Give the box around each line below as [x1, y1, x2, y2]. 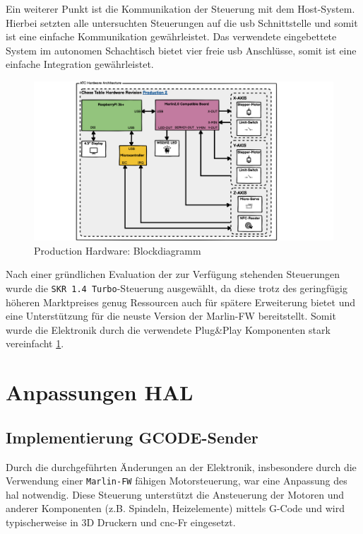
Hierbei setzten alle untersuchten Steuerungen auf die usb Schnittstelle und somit [6, 15, 358, 30]
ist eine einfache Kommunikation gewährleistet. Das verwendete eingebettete [6, 29, 337, 44]
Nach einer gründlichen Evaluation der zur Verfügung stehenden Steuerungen [6, 267, 340, 281]
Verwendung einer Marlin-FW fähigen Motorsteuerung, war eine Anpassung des [6, 473, 347, 488]
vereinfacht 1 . [6, 336, 64, 351]
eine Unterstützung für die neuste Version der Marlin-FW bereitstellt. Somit [6, 308, 336, 323]
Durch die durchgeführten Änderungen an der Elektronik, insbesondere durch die [6, 459, 357, 474]
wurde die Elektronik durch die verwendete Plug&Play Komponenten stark [6, 322, 331, 337]
